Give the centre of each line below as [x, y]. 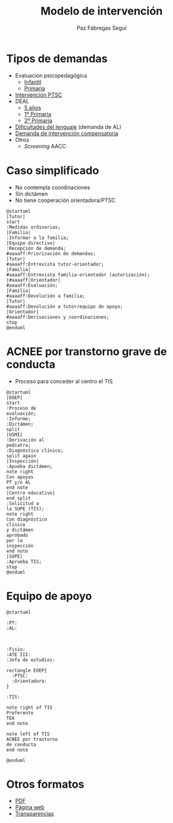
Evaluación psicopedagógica [51, 75]
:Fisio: [16, 649]
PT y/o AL [19, 482]
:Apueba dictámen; [29, 466]
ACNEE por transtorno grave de [87, 351]
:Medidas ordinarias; [34, 227]
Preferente [20, 713]
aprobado [17, 535]
